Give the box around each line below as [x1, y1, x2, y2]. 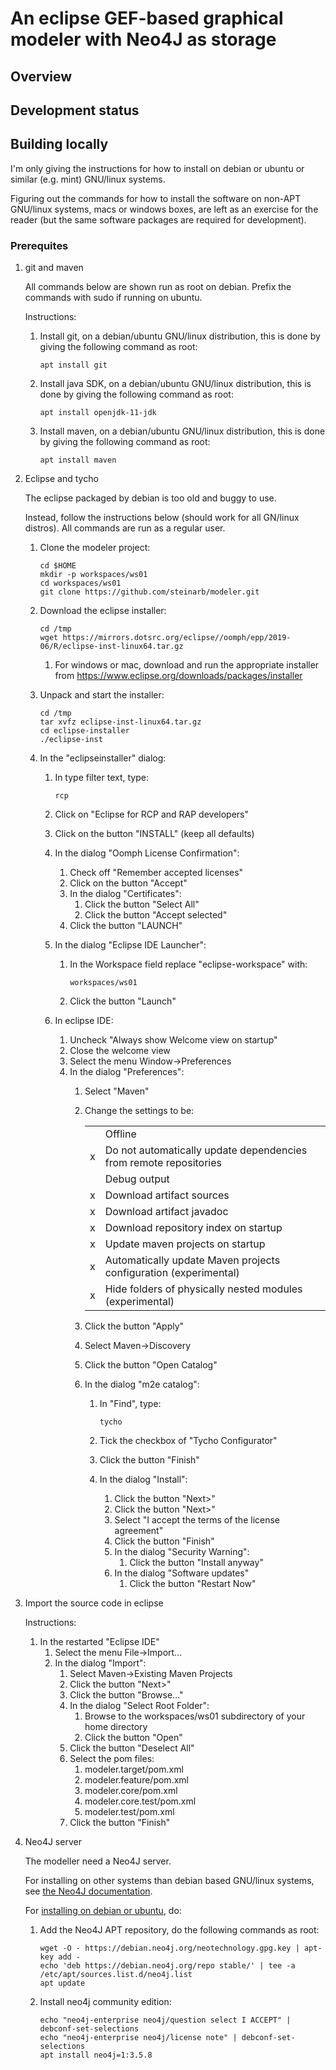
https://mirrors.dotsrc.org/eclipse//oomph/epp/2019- [62, 633, 292, 643]
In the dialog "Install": [99, 1473, 188, 1486]
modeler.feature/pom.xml [84, 1774, 189, 1786]
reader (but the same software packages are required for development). [10, 213, 307, 226]
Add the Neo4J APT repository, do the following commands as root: [39, 1924, 320, 1936]
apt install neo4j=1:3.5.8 [39, 2050, 153, 2061]
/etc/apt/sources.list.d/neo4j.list [39, 1970, 193, 1980]
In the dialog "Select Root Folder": [69, 1700, 210, 1712]
